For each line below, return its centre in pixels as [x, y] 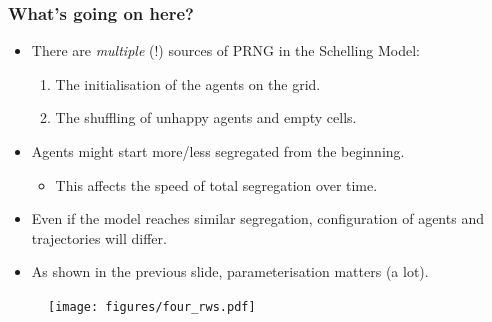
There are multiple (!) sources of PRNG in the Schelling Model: [225, 50]
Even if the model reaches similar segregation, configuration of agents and [257, 218]
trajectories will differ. [99, 237]
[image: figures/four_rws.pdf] [152, 306]
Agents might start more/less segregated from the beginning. [218, 151]
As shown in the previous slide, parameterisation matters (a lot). [230, 271]
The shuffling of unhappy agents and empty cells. [206, 117]
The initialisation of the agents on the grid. [188, 83]
